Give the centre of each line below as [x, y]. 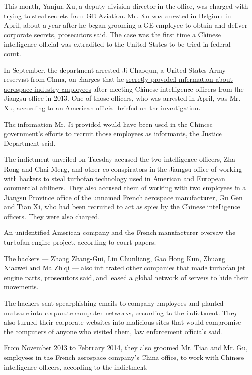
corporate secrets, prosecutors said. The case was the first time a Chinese [113, 34]
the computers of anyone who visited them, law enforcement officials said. [113, 331]
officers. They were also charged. [52, 216]
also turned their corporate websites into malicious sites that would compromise [123, 322]
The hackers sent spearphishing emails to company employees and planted [114, 303]
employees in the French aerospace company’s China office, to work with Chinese [124, 357]
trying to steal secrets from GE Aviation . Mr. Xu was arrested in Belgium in [118, 15]
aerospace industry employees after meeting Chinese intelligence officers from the [124, 88]
